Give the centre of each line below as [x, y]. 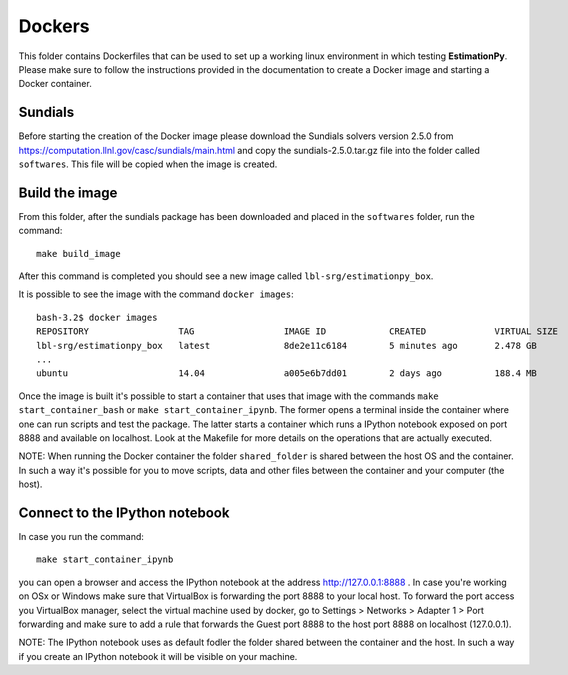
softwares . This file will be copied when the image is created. [148, 164]
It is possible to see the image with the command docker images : [156, 294]
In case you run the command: [81, 537]
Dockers [54, 26]
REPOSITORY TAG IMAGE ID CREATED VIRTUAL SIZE [297, 331]
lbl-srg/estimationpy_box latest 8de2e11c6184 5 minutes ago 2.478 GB [286, 345]
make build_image [78, 253]
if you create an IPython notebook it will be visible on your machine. [158, 656]
